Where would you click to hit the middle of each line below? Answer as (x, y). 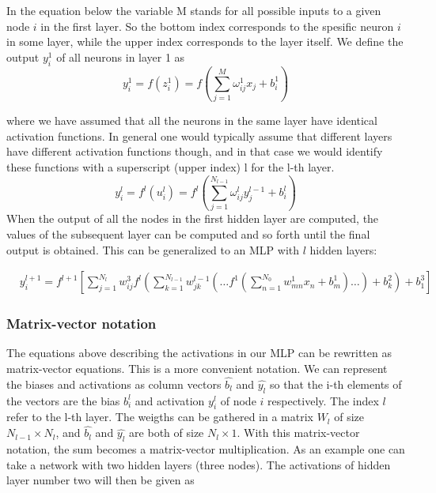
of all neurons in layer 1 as (121, 56)
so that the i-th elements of (336, 384)
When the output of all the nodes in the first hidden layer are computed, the (193, 218)
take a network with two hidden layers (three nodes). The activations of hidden (199, 464)
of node (238, 400)
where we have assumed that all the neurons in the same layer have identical (192, 120)
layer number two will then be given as (100, 480)
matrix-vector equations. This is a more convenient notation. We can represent (197, 369)
